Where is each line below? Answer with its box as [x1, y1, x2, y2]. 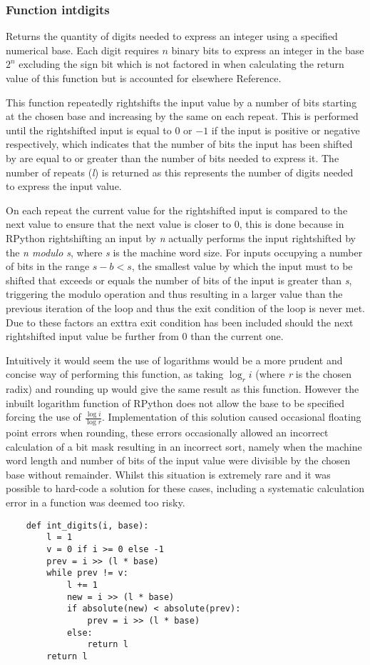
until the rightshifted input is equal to [6, 122, 172, 137]
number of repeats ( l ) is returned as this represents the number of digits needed [6, 164, 354, 179]
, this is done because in [239, 216, 344, 231]
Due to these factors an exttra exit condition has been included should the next [6, 314, 354, 329]
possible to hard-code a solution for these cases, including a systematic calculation [6, 481, 365, 496]
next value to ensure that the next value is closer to [6, 216, 232, 231]
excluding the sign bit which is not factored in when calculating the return [19, 56, 344, 71]
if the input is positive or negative [211, 122, 360, 137]
